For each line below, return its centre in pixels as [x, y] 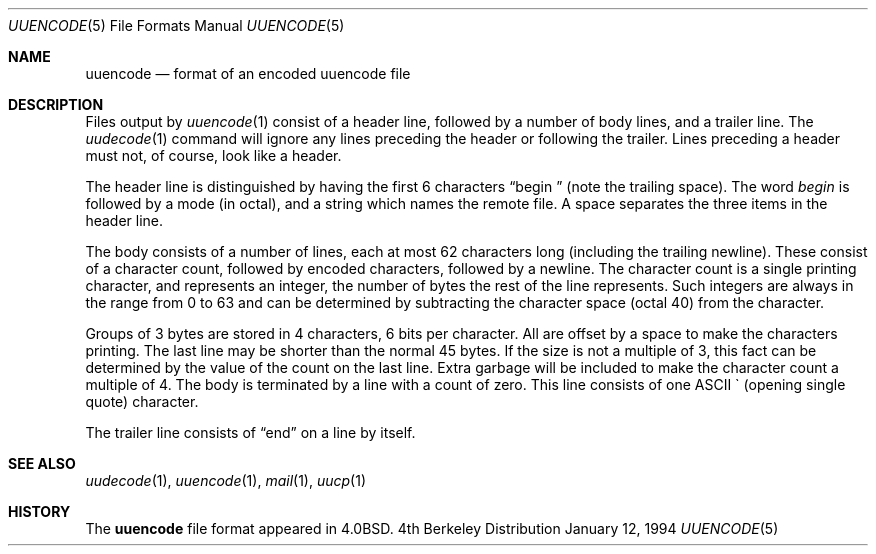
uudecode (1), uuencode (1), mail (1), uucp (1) [226, 480]
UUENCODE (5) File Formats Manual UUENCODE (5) [176, 25]
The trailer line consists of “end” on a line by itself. [250, 432]
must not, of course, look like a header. [213, 155]
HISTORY [39, 511]
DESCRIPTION [56, 104]
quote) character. [142, 401]
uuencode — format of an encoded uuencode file [248, 73]
